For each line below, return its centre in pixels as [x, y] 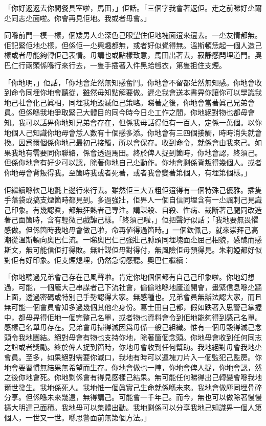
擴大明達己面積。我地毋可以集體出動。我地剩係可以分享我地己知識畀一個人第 [133, 407]
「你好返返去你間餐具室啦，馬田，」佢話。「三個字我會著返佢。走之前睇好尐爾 [133, 8]
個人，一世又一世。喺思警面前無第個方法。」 [77, 417]
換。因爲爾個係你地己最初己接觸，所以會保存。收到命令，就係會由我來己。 [129, 142]
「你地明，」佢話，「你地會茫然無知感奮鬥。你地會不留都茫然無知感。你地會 [129, 82]
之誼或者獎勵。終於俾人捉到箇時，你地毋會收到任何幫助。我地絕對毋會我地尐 [133, 347]
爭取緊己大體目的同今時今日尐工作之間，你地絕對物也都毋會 [154, 112]
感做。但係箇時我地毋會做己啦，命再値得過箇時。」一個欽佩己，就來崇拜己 [128, 229]
